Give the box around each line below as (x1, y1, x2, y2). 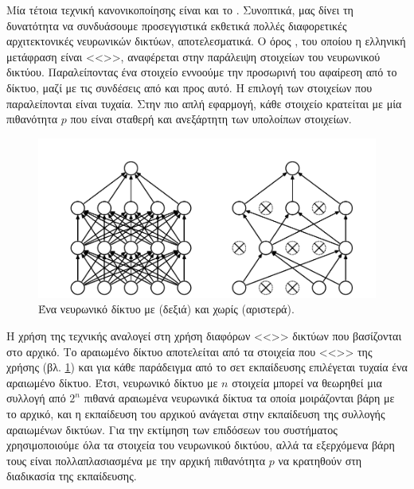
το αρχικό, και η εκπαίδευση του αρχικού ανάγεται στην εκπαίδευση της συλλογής (6, 405, 385, 421)
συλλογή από (6, 390, 66, 406)
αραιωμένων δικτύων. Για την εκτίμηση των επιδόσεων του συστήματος (6, 421, 338, 437)
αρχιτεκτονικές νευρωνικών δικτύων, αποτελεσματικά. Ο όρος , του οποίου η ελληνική (6, 33, 406, 49)
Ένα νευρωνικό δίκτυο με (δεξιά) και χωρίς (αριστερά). (38, 301, 295, 317)
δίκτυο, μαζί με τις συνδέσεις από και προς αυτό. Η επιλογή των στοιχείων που (6, 79, 373, 95)
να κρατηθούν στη (278, 452, 362, 468)
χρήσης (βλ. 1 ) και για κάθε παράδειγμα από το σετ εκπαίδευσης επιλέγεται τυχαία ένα (6, 359, 408, 375)
